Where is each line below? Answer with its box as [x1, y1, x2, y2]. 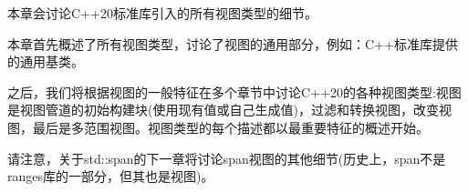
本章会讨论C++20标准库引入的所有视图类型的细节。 [7, 4, 317, 22]
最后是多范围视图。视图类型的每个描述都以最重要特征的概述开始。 [32, 117, 429, 136]
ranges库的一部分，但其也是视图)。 [7, 167, 214, 186]
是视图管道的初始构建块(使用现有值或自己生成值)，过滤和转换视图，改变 [7, 100, 439, 119]
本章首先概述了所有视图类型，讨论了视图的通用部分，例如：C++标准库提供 [7, 34, 458, 53]
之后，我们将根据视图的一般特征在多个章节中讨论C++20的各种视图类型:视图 [7, 82, 462, 101]
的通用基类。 [7, 52, 84, 71]
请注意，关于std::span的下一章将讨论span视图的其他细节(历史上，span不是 [7, 148, 446, 167]
